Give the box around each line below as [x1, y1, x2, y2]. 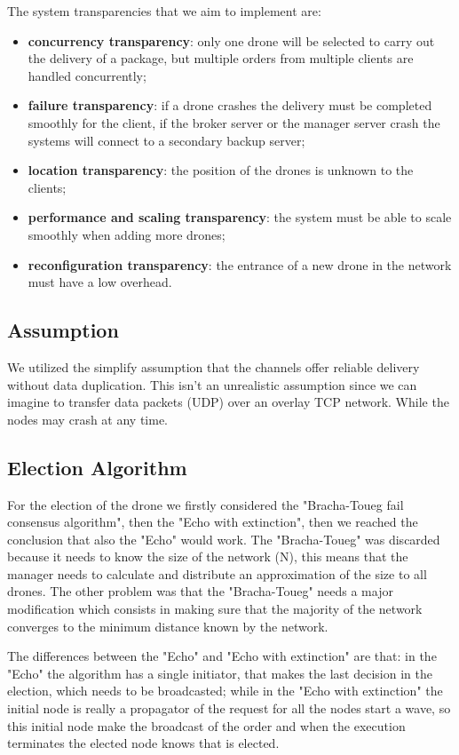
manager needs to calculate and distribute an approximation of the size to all [7, 564, 427, 583]
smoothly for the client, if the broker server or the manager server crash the [28, 113, 440, 131]
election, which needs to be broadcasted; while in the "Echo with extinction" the [7, 681, 443, 700]
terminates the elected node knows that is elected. [7, 734, 280, 752]
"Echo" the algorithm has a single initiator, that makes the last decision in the [7, 664, 432, 682]
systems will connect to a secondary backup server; [28, 131, 305, 149]
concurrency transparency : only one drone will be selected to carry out [28, 31, 435, 50]
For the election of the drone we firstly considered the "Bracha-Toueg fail [7, 495, 404, 513]
